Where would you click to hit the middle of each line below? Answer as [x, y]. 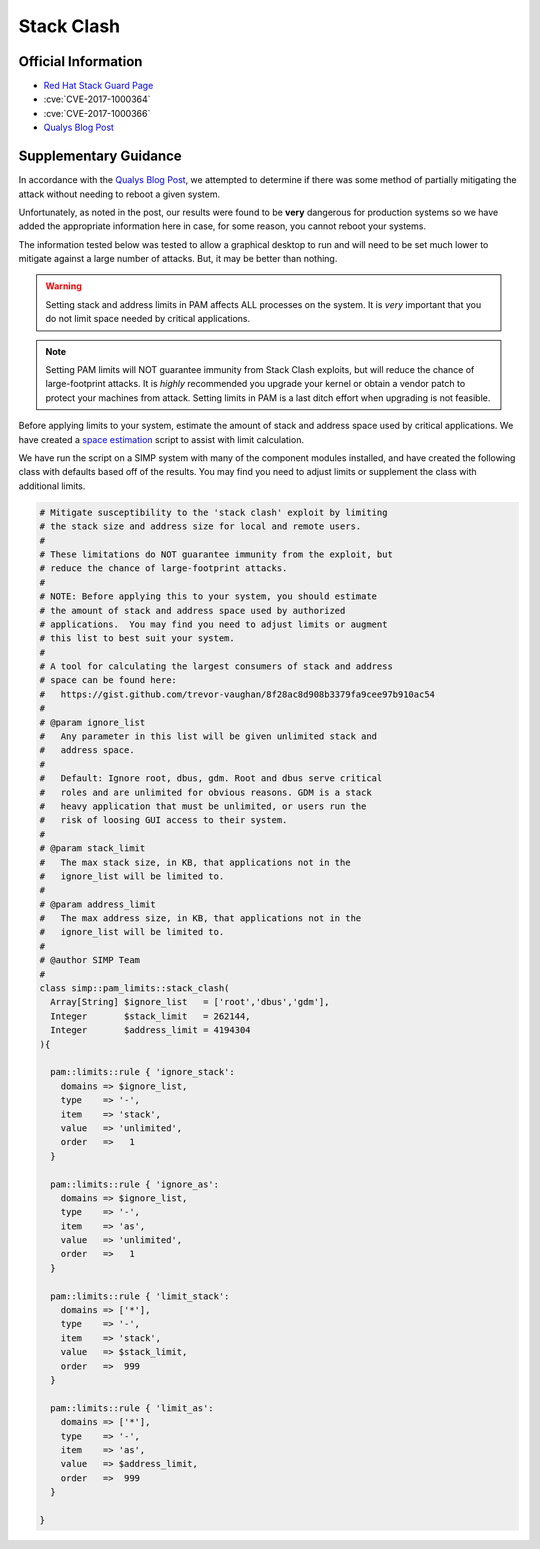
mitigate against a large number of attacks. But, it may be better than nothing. [178, 259]
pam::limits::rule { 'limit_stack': [140, 1296]
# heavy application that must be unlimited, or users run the [203, 806]
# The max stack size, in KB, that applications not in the [195, 862]
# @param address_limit [98, 904]
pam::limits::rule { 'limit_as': [132, 1408]
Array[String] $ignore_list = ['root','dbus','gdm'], [190, 1002]
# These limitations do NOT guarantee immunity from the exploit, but [216, 554]
